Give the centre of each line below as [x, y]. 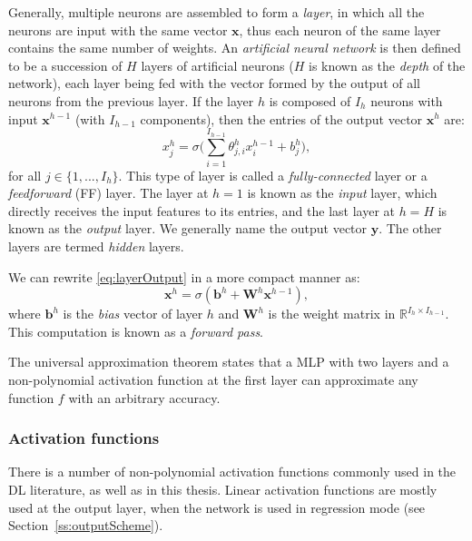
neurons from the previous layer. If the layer [131, 100]
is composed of [310, 100]
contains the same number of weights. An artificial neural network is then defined [235, 48]
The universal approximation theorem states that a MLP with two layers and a [229, 362]
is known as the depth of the [387, 65]
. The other [410, 228]
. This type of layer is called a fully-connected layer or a [273, 175]
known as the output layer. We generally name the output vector [188, 228]
